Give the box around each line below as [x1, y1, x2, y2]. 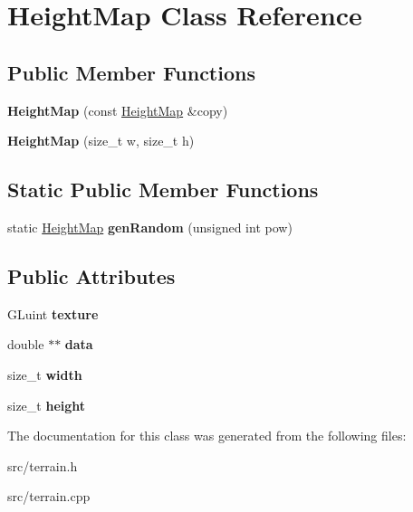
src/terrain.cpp [7, 487, 91, 506]
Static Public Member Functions [7, 175, 319, 204]
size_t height [7, 395, 86, 414]
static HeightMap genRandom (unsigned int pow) [7, 217, 293, 236]
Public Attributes [7, 261, 176, 289]
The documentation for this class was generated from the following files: [7, 426, 407, 445]
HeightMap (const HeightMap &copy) [7, 100, 228, 119]
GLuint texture [7, 304, 99, 323]
